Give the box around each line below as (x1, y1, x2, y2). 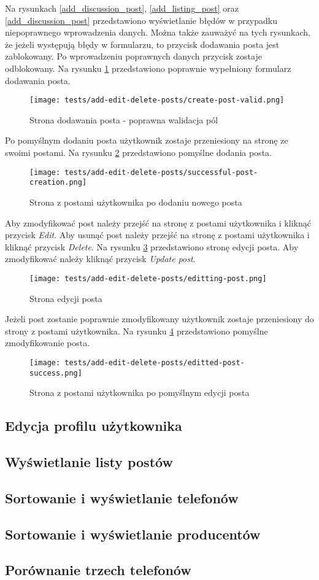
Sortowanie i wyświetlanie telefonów (5, 488, 239, 507)
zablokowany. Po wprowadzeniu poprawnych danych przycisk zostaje (5, 50, 262, 63)
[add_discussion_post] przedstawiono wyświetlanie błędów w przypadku (5, 14, 277, 26)
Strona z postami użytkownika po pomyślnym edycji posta (29, 386, 250, 399)
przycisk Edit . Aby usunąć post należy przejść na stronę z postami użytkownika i (5, 228, 310, 241)
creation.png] (29, 178, 87, 187)
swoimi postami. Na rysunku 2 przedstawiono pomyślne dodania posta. (5, 146, 272, 158)
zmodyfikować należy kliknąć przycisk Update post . (5, 252, 196, 265)
